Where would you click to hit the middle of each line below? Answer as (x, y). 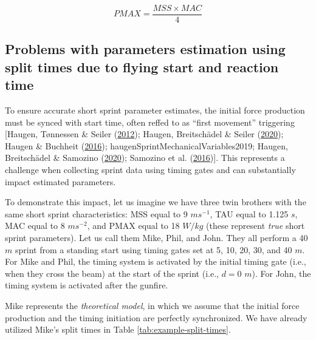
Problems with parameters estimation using (145, 49)
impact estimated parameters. (60, 181)
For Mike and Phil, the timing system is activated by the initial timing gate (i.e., (156, 261)
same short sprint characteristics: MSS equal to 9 (96, 213)
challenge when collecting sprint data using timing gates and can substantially (150, 170)
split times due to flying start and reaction (142, 66)
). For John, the (281, 273)
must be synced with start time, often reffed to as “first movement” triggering (150, 122)
